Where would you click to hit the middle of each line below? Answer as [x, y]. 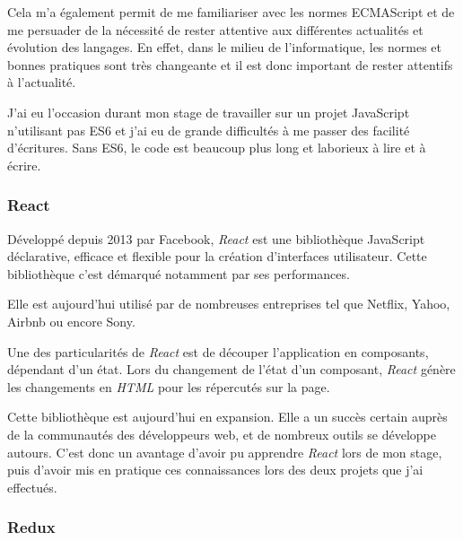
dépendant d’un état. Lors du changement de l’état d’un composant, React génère [231, 369]
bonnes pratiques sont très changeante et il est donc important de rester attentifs [230, 64]
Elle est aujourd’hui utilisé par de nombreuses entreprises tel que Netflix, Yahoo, [229, 304]
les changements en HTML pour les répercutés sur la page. [169, 386]
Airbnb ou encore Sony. [71, 321]
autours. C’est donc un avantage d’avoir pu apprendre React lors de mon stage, [225, 452]
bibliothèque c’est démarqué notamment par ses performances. [179, 273]
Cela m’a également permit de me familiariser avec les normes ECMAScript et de [231, 12]
